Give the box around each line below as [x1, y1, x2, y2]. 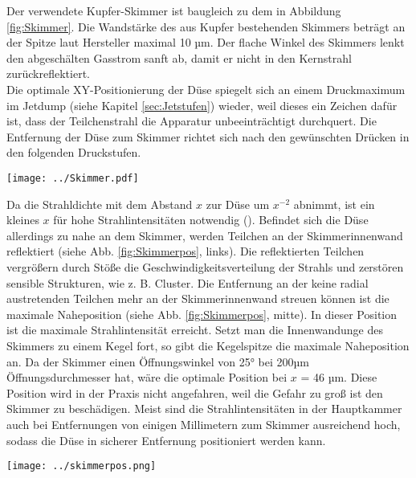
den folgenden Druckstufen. [6, 144, 141, 161]
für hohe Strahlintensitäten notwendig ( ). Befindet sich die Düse [53, 211, 369, 228]
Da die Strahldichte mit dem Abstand [6, 195, 193, 212]
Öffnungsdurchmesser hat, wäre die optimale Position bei [6, 369, 288, 386]
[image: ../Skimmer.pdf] [6, 172, 139, 184]
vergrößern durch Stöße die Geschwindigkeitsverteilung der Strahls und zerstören [6, 258, 404, 275]
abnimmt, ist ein [293, 195, 375, 212]
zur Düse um [206, 195, 270, 212]
